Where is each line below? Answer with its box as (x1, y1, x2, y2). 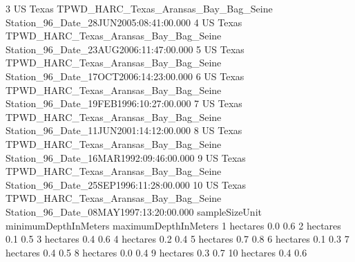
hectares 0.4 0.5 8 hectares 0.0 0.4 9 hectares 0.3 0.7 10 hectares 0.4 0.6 (6, 245, 307, 259)
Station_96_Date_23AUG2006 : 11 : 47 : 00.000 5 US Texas (6, 41, 244, 56)
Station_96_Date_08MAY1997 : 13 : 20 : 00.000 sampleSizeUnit (6, 204, 262, 218)
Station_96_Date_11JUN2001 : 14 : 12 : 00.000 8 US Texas (6, 123, 242, 138)
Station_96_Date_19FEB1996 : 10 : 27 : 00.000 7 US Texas (6, 96, 242, 111)
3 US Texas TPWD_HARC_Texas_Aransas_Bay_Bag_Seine (6, 1, 273, 15)
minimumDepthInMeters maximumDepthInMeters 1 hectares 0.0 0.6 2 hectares (6, 218, 341, 232)
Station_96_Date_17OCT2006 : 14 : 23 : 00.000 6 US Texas (6, 68, 244, 83)
